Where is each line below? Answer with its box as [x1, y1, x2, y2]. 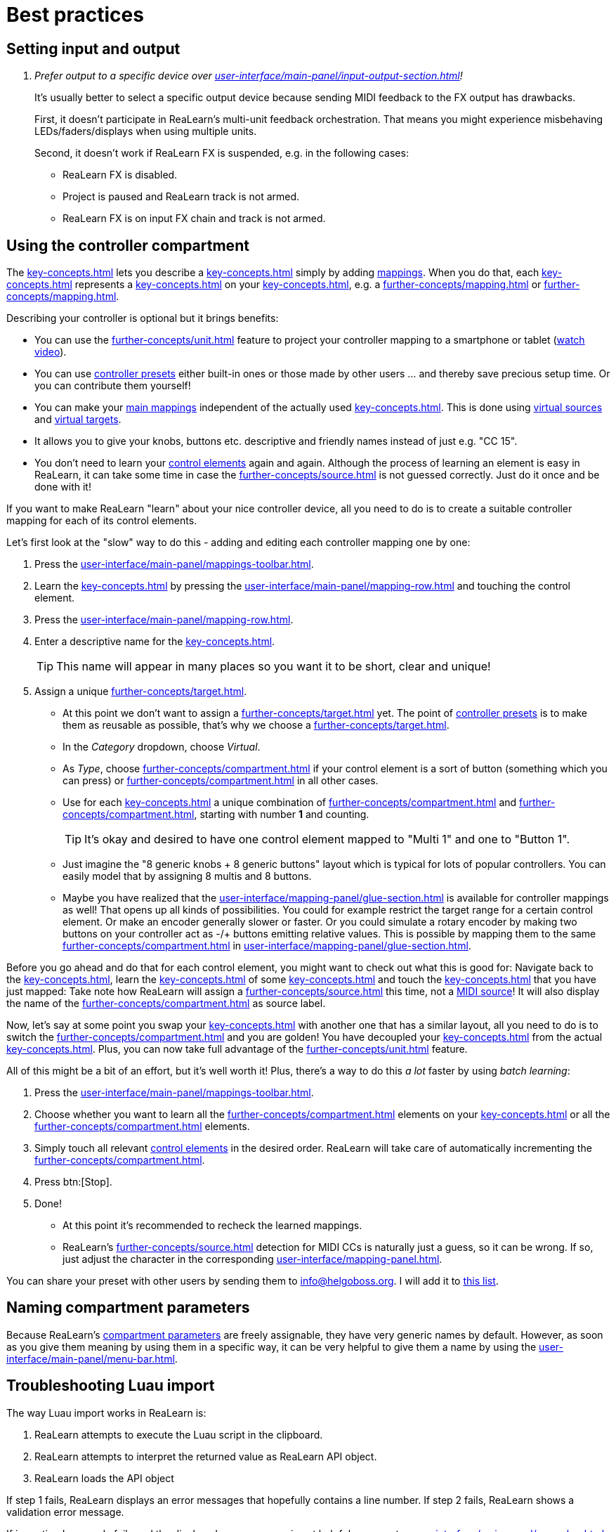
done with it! [34, 481, 91, 493]
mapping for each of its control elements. [6, 514, 197, 527]
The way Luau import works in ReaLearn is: [6, 1406, 207, 1419]
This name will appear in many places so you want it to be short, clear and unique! [56, 659, 491, 674]
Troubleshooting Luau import [6, 1377, 215, 1395]
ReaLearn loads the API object [34, 1472, 174, 1484]
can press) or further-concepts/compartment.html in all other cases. [63, 774, 379, 787]
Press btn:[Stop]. [34, 1176, 112, 1188]
